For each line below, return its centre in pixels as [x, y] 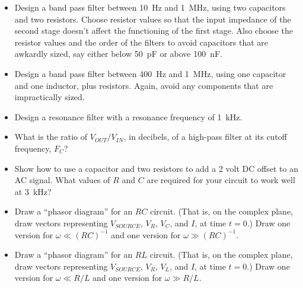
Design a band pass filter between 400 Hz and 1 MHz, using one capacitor [150, 73]
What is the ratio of [51, 137]
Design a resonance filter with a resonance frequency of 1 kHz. [128, 116]
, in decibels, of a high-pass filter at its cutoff [205, 137]
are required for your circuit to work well [221, 180]
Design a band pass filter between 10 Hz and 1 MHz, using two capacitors [150, 7]
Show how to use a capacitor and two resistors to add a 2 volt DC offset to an [156, 168]
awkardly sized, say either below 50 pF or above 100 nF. [119, 54]
